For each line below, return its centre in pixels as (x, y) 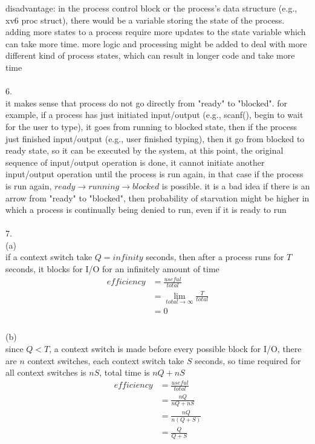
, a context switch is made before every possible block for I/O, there (175, 349)
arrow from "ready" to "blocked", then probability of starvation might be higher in (157, 198)
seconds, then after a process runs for (215, 257)
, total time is (125, 372)
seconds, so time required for (248, 360)
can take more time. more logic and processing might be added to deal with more (156, 43)
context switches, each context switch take (106, 360)
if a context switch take (49, 257)
